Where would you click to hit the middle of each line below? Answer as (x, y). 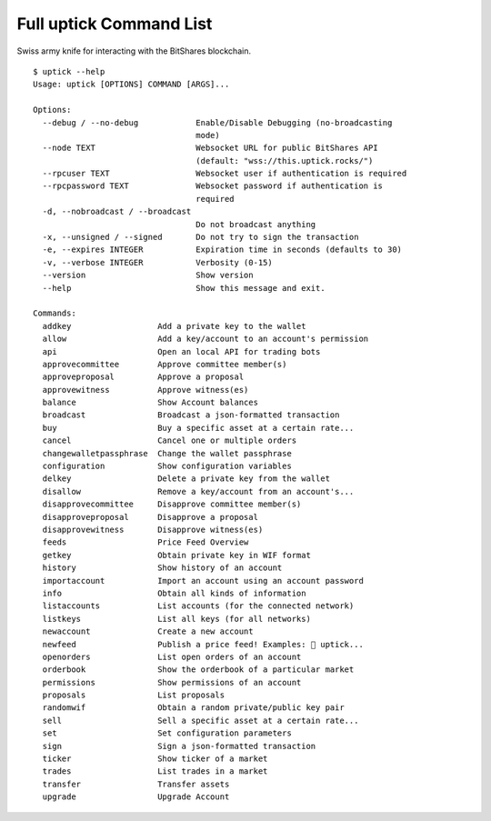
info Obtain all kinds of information (174, 593)
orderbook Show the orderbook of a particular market (198, 670)
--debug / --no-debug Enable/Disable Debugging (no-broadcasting (217, 122)
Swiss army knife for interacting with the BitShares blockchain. (134, 51)
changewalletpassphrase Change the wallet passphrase (167, 453)
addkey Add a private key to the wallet (174, 326)
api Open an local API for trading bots (181, 351)
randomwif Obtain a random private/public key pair (193, 708)
